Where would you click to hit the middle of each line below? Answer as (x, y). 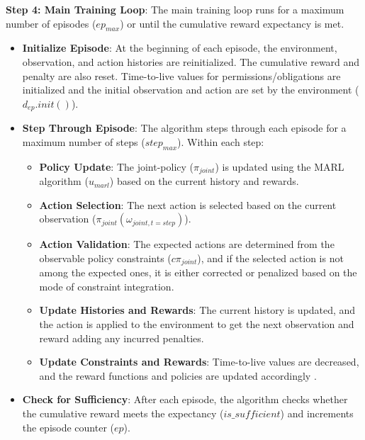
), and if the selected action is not (270, 258)
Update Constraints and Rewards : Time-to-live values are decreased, (199, 362)
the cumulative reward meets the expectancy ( (123, 413)
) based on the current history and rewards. (204, 181)
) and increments (317, 413)
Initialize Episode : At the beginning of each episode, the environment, (180, 48)
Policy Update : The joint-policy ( (117, 166)
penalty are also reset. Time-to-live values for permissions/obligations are (181, 75)
